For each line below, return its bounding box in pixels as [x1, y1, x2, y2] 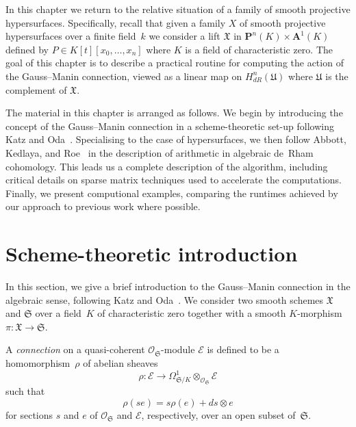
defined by [5, 42, 49, 56]
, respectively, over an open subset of [141, 407, 296, 422]
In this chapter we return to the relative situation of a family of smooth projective [5, 2, 351, 16]
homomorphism [5, 356, 71, 370]
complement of [5, 82, 67, 96]
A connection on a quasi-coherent [5, 342, 145, 357]
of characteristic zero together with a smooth [97, 306, 286, 320]
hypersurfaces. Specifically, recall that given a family [5, 15, 226, 29]
